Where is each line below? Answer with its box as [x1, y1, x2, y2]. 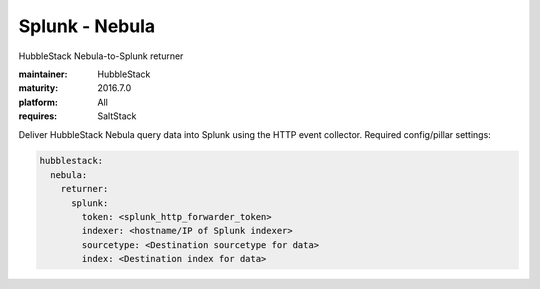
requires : [18, 110, 58, 122]
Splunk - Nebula [18, 15, 155, 37]
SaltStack [97, 110, 137, 122]
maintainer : [18, 68, 68, 80]
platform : [18, 96, 59, 108]
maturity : [18, 82, 59, 94]
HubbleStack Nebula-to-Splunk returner [18, 50, 184, 62]
